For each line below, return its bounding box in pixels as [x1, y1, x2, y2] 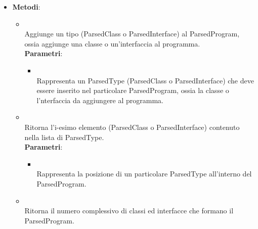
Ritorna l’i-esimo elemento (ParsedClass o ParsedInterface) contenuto [24, 121, 240, 132]
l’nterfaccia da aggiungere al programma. [36, 95, 164, 105]
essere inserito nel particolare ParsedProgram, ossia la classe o [36, 85, 229, 96]
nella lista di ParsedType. [24, 131, 104, 142]
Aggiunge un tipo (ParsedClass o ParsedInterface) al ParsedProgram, [24, 28, 240, 39]
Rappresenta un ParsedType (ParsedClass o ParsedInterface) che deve [36, 75, 254, 85]
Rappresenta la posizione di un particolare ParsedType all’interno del [36, 168, 252, 179]
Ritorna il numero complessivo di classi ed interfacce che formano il [24, 205, 234, 216]
